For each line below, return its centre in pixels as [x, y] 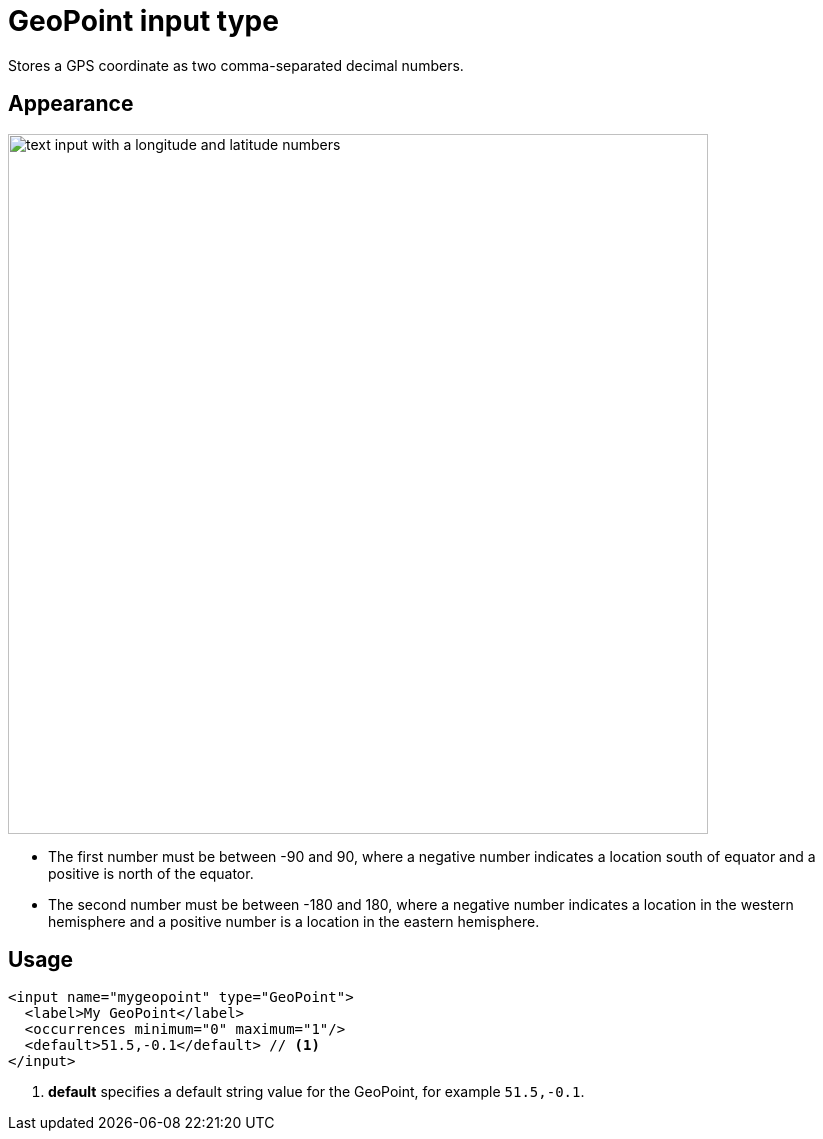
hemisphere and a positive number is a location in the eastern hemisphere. [294, 921]
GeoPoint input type [143, 21]
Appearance [71, 104]
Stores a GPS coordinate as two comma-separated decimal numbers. [236, 65]
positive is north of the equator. [151, 873]
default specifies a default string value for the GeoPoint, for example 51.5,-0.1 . [316, 1092]
